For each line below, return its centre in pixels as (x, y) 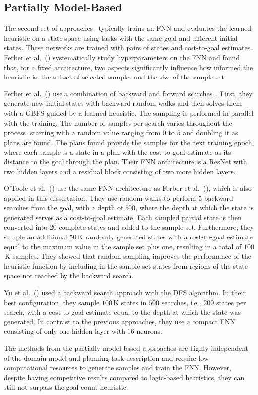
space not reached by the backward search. (69, 276)
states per (231, 302)
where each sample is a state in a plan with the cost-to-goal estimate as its (118, 152)
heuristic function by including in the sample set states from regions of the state (126, 266)
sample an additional (36, 237)
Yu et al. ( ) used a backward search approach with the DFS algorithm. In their (125, 292)
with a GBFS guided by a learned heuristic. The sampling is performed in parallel (129, 113)
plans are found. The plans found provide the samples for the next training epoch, (129, 142)
